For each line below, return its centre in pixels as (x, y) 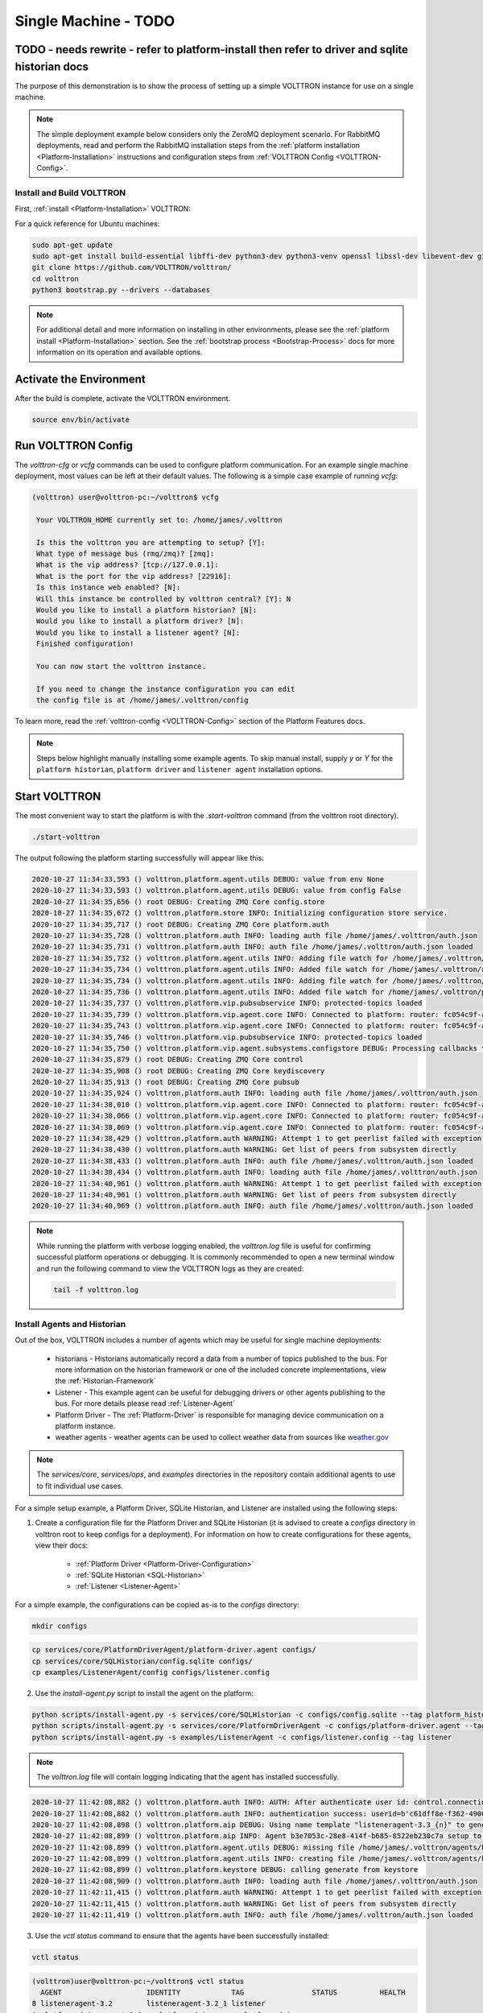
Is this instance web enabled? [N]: (109, 587)
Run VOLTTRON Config (74, 446)
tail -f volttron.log (96, 1290)
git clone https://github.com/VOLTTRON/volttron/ (132, 267)
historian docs (52, 66)
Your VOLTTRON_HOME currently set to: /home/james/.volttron (159, 520)
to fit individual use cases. (80, 1486)
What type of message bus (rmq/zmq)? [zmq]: (126, 553)
